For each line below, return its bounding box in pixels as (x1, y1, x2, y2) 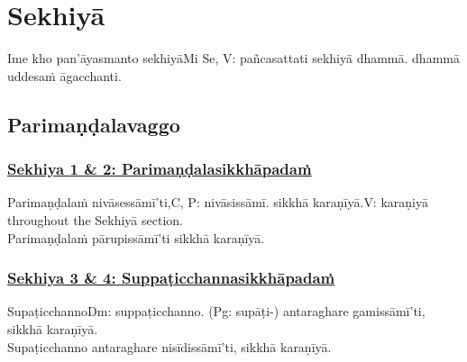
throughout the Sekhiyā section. (7, 210, 183, 229)
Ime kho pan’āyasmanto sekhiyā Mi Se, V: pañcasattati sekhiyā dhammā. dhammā (7, 49, 460, 68)
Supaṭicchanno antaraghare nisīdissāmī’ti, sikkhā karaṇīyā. (7, 337, 332, 356)
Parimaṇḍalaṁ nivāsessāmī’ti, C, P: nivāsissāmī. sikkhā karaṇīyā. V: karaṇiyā (7, 193, 428, 212)
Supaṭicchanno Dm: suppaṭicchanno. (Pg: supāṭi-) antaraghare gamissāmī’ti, (7, 302, 426, 321)
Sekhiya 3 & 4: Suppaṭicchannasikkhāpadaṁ (7, 267, 335, 289)
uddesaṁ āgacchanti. (7, 66, 122, 85)
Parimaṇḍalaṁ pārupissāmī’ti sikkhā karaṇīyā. (7, 228, 265, 247)
